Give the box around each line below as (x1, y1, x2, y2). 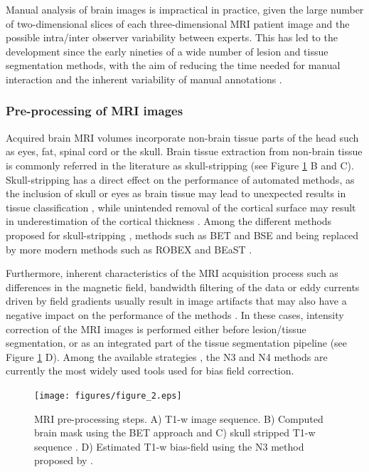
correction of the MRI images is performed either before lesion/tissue (6, 321, 306, 336)
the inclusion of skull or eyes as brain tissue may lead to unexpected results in (6, 186, 346, 201)
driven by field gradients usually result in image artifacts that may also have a (6, 293, 347, 308)
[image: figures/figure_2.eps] (34, 390, 182, 401)
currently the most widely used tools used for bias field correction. (6, 363, 294, 378)
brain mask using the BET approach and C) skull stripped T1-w (34, 425, 316, 440)
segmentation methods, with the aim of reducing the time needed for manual (6, 58, 341, 73)
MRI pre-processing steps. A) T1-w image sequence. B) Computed (34, 411, 323, 426)
